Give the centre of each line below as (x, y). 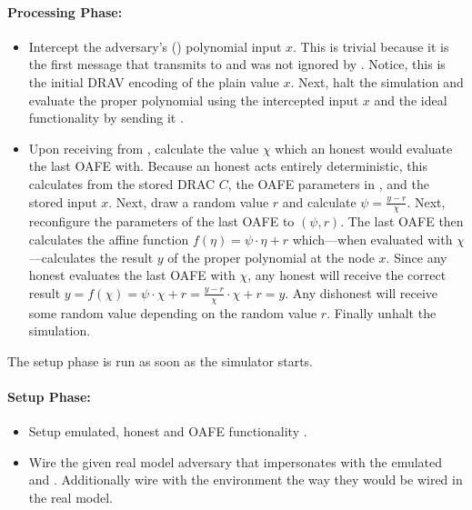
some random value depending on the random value (173, 312)
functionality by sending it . (106, 118)
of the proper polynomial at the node (271, 257)
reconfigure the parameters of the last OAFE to (161, 221)
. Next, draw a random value (189, 201)
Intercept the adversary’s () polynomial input (155, 46)
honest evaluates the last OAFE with (132, 275)
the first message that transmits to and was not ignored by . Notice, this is (237, 64)
